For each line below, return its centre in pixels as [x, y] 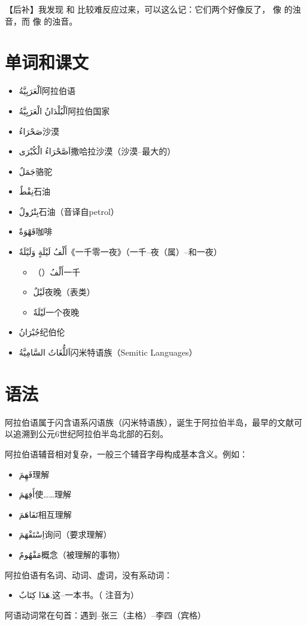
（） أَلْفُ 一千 [57, 271]
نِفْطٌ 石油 [35, 191]
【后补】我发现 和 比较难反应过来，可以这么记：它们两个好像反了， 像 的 [149, 9]
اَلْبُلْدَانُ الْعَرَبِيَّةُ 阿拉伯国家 [64, 110]
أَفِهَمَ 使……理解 [45, 494]
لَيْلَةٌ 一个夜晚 [56, 312]
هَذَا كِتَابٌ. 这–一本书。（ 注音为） [79, 595]
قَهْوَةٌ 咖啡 [36, 231]
